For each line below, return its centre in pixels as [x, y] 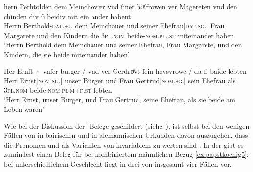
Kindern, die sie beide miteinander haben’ [67, 54]
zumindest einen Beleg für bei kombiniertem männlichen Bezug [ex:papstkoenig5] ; [126, 154]
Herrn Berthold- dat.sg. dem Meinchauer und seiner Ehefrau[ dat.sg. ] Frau [114, 26]
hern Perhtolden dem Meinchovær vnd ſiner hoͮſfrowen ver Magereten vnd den [121, 6]
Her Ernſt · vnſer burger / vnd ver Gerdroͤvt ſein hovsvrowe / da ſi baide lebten [125, 71]
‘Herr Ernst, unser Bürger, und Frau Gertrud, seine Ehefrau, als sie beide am [120, 99]
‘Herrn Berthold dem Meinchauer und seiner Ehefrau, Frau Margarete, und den [123, 45]
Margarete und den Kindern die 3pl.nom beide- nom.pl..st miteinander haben [119, 35]
